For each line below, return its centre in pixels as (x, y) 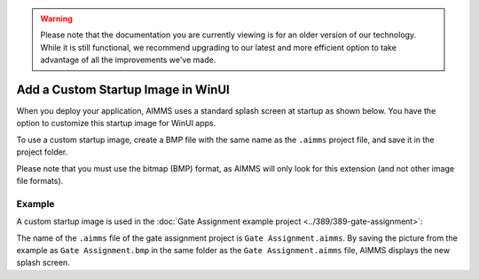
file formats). (40, 181)
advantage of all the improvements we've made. (128, 60)
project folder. (42, 152)
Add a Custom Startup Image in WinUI (123, 89)
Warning (56, 19)
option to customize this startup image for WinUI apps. (116, 124)
